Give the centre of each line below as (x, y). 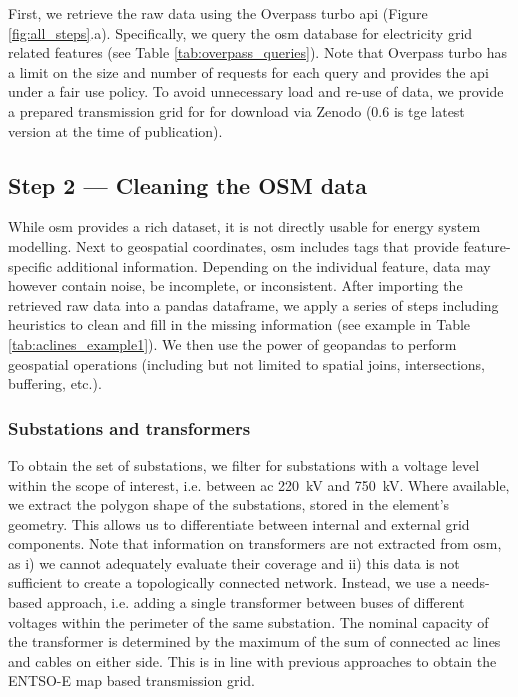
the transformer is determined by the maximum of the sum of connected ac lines (254, 641)
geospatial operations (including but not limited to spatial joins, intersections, (246, 363)
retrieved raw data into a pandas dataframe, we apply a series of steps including (253, 304)
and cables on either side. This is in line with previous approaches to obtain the (252, 660)
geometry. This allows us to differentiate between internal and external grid (239, 523)
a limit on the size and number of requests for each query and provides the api (248, 71)
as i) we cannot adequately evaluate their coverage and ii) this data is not (234, 562)
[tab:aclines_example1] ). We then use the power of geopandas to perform (232, 343)
